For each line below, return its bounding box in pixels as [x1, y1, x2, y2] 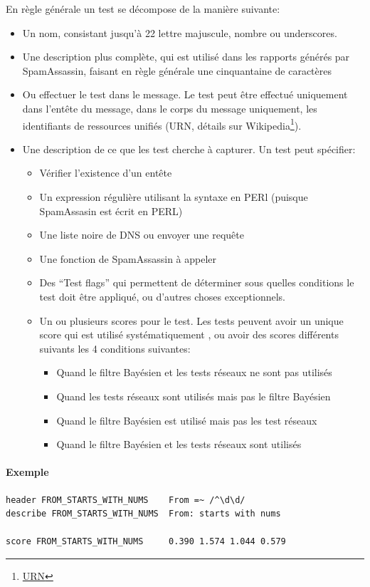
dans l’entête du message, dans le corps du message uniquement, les [22, 100, 317, 115]
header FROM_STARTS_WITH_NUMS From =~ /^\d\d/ [6, 494, 245, 505]
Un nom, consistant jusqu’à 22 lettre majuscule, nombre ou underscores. [22, 25, 337, 40]
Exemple [6, 464, 49, 479]
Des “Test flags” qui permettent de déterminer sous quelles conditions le [39, 275, 354, 290]
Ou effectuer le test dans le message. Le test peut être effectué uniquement [22, 87, 348, 102]
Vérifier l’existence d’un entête [39, 165, 172, 180]
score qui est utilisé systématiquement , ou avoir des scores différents [39, 327, 339, 342]
